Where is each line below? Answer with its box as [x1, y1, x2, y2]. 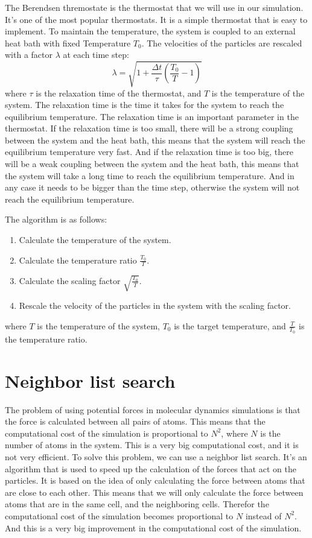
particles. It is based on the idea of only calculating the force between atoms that [5, 474, 305, 487]
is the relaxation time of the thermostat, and [36, 86, 202, 99]
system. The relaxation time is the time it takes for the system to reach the [5, 98, 284, 111]
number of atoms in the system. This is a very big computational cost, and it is [5, 438, 299, 451]
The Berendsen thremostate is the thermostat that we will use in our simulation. [5, 1, 304, 13]
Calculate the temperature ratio [19, 253, 137, 266]
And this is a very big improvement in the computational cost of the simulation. [5, 521, 302, 534]
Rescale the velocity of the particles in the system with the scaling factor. [19, 299, 291, 312]
